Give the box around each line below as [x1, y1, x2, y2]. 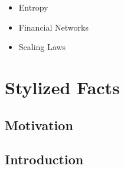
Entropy [18, 1, 48, 13]
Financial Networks [18, 21, 89, 33]
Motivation [5, 115, 73, 134]
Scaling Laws [18, 41, 66, 53]
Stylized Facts [5, 75, 120, 99]
